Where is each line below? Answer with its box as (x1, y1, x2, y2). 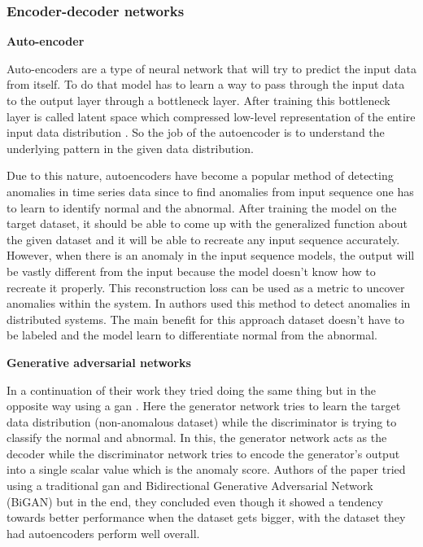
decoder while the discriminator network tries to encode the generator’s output (7, 444, 400, 462)
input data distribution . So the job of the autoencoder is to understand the (7, 124, 385, 141)
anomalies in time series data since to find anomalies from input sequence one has (7, 182, 414, 199)
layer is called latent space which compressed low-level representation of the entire (7, 107, 416, 125)
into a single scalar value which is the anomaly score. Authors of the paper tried (7, 461, 406, 478)
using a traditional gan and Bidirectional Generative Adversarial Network (7, 477, 373, 494)
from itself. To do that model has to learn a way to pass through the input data (7, 76, 405, 93)
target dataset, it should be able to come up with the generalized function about (7, 215, 408, 232)
